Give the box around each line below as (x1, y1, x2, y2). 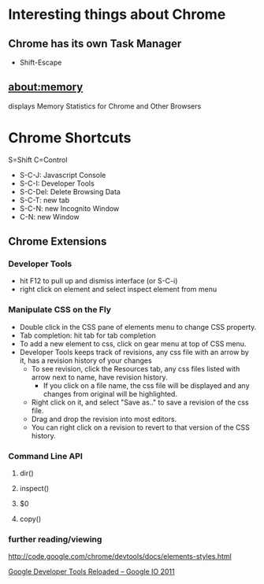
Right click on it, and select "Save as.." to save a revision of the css (31, 397, 250, 407)
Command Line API (8, 450, 83, 461)
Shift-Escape (19, 57, 62, 67)
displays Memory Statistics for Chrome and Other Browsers (8, 101, 202, 111)
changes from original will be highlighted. (43, 389, 177, 398)
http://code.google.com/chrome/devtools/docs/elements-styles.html (8, 552, 232, 561)
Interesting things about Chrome (8, 6, 226, 24)
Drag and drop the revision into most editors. (31, 414, 177, 423)
